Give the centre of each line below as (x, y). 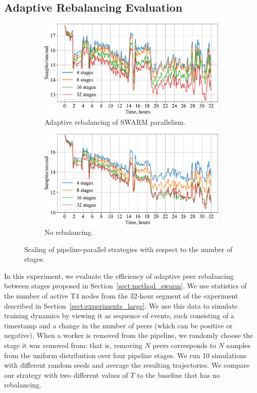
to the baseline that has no (178, 375)
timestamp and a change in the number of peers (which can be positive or (118, 325)
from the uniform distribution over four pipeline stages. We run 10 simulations (125, 355)
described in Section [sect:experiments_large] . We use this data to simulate (121, 305)
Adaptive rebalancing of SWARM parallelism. (115, 121)
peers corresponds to (184, 345)
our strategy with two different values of (66, 375)
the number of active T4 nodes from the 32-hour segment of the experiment (121, 296)
